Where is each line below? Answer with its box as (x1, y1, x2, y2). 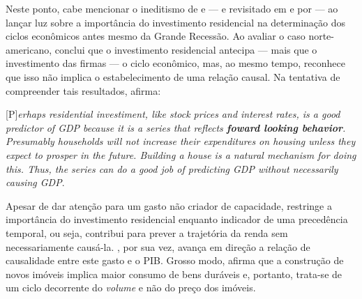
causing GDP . (6, 175, 65, 190)
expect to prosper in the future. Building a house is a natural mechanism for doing (6, 147, 356, 162)
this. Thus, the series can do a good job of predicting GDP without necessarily (6, 161, 338, 176)
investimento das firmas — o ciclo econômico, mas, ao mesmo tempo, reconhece (6, 56, 345, 70)
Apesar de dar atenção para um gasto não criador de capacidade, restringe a (6, 198, 332, 213)
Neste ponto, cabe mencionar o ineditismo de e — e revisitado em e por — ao (6, 1, 338, 15)
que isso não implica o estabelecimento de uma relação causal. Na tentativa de (6, 69, 340, 84)
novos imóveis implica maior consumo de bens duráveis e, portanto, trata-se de (6, 266, 342, 281)
